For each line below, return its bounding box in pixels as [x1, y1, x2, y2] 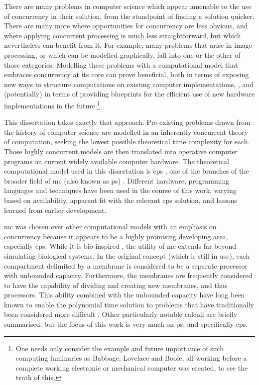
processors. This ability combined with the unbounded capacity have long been [4, 289, 245, 300]
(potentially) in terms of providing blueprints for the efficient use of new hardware [4, 89, 255, 99]
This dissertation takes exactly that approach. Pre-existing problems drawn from [4, 117, 251, 127]
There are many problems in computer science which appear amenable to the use [4, 1, 252, 11]
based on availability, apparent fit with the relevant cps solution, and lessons [4, 194, 238, 205]
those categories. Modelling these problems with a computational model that [4, 59, 238, 70]
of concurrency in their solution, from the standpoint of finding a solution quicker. [4, 10, 255, 21]
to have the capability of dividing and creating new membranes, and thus [4, 280, 228, 290]
